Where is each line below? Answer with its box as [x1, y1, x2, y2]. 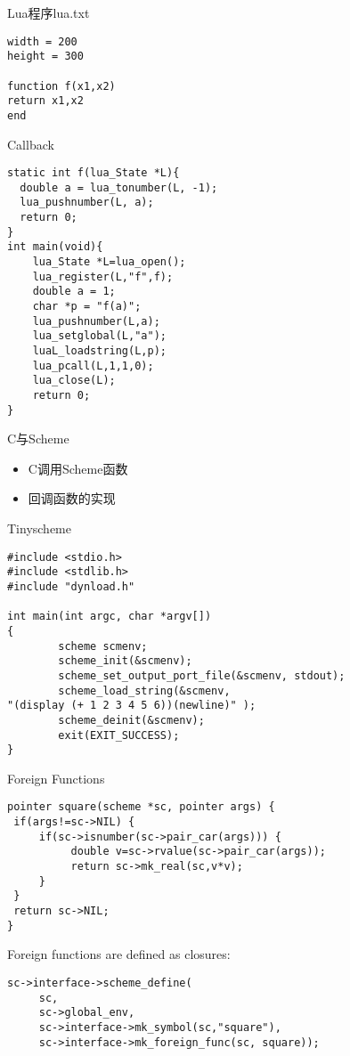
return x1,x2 [7, 94, 84, 108]
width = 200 [7, 35, 77, 48]
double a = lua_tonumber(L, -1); [20, 181, 218, 194]
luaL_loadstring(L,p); [32, 345, 167, 357]
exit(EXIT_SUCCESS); [58, 728, 180, 742]
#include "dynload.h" [7, 580, 135, 593]
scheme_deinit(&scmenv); [58, 713, 205, 727]
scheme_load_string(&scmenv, [58, 684, 231, 697]
